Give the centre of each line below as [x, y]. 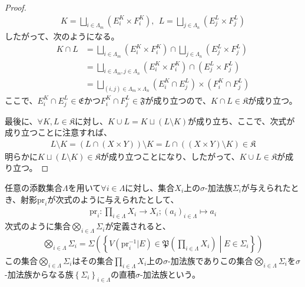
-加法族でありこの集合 [210, 260]
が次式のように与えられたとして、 [113, 199]
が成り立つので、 [178, 100]
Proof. [16, 7]
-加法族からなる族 [39, 274]
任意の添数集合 [34, 187]
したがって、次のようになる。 [62, 36]
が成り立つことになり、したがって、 [170, 156]
